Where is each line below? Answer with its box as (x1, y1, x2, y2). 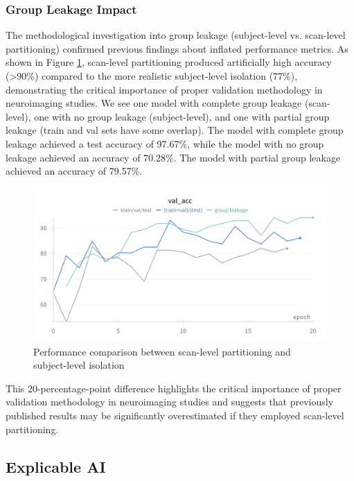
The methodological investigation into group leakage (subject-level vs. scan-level (6, 28, 346, 42)
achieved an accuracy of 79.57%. (6, 164, 143, 178)
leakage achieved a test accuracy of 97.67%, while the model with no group (6, 136, 324, 150)
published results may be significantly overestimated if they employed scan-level (6, 408, 344, 423)
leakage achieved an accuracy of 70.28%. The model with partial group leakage (6, 150, 341, 164)
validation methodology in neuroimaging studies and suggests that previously (6, 394, 334, 409)
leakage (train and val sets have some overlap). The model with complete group (6, 123, 344, 137)
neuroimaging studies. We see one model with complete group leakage (6, 96, 302, 110)
